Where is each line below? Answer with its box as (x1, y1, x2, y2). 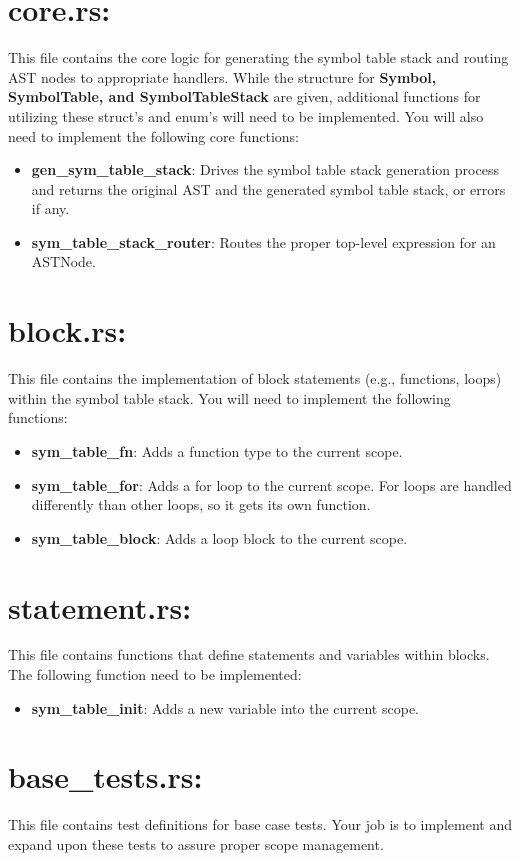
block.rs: (8, 310, 127, 351)
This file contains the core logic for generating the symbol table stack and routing (8, 47, 509, 68)
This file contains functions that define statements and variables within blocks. (8, 644, 490, 665)
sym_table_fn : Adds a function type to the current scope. (31, 440, 403, 461)
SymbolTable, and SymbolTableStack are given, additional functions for (8, 86, 481, 107)
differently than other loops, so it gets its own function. (31, 494, 371, 515)
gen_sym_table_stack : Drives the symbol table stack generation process (31, 159, 499, 180)
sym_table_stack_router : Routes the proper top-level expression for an (31, 231, 496, 252)
